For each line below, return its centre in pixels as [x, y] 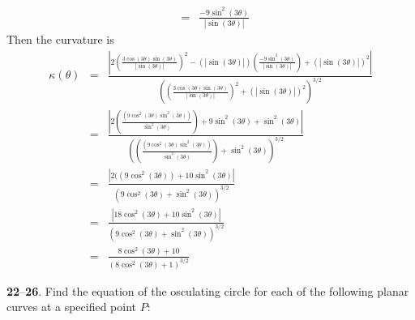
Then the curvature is [60, 39]
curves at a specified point [72, 307]
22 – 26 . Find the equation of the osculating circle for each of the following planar [208, 290]
